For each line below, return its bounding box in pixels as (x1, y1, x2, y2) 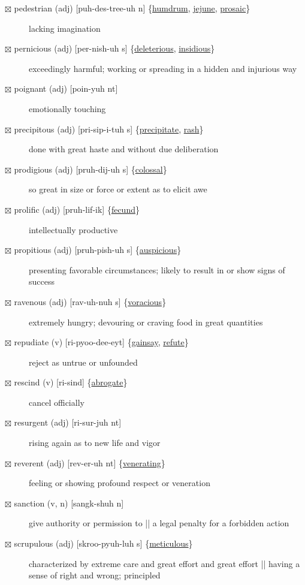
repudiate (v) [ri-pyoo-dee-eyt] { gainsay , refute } (14, 336, 189, 348)
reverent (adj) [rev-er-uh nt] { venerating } (14, 456, 165, 469)
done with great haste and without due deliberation (29, 143, 219, 155)
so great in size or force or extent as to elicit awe (29, 183, 207, 195)
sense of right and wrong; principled (29, 569, 161, 581)
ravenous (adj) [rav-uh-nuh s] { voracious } (14, 295, 167, 307)
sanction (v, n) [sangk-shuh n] (14, 496, 124, 509)
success (29, 275, 55, 288)
